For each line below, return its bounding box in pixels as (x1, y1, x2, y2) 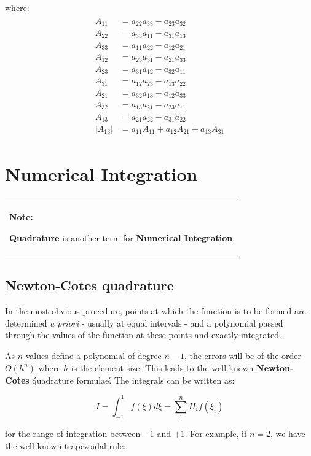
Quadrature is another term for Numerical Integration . (9, 231, 235, 244)
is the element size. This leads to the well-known (71, 361, 254, 374)
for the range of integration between (5, 427, 141, 440)
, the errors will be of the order (184, 349, 302, 362)
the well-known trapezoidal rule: (5, 439, 126, 452)
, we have (270, 427, 305, 440)
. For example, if (184, 427, 247, 440)
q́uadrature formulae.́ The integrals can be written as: (32, 373, 235, 386)
